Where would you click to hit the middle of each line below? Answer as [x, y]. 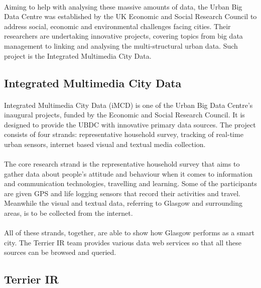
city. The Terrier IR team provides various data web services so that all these [123, 242]
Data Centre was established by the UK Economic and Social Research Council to [130, 16]
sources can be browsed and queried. [60, 252]
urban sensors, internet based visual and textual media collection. [105, 144]
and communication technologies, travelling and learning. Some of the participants [130, 183]
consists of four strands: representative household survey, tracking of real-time [124, 134]
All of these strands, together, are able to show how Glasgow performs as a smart [129, 233]
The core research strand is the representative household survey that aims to [122, 164]
